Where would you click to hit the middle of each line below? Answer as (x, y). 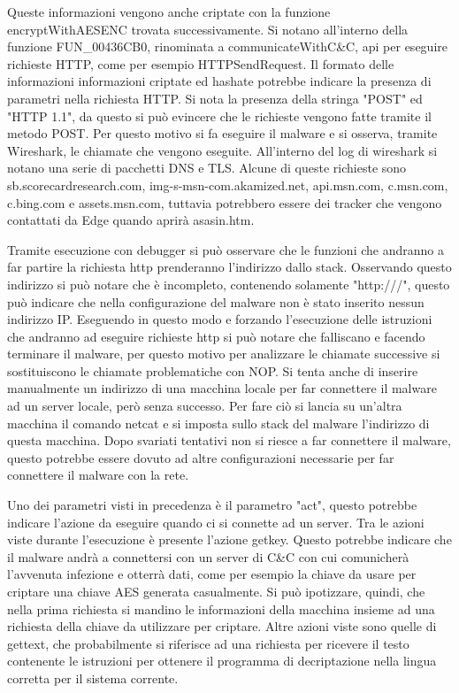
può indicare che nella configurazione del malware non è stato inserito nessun (216, 301)
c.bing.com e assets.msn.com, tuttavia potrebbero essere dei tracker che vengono (225, 202)
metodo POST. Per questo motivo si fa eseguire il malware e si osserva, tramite (222, 133)
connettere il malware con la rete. (98, 475)
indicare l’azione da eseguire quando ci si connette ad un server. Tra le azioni (216, 522)
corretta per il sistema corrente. (93, 678)
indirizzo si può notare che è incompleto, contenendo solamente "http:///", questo (229, 284)
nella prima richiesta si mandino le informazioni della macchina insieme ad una (221, 608)
